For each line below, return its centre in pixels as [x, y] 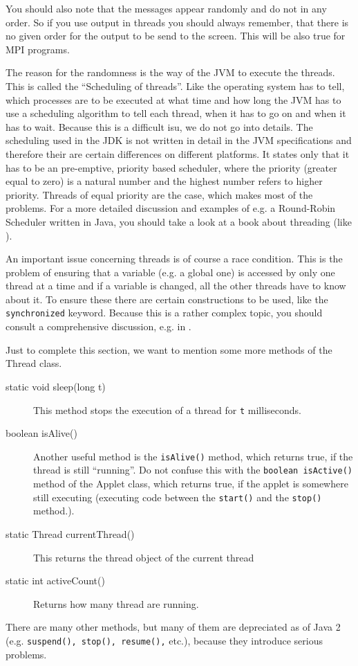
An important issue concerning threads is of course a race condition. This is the [174, 259]
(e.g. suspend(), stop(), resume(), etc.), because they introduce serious [164, 640]
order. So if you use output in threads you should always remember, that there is [177, 22]
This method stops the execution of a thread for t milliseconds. [167, 409]
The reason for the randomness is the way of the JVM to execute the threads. [170, 72]
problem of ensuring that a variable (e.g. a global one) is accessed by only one [170, 272]
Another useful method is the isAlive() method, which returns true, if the [193, 456]
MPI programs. [38, 49]
